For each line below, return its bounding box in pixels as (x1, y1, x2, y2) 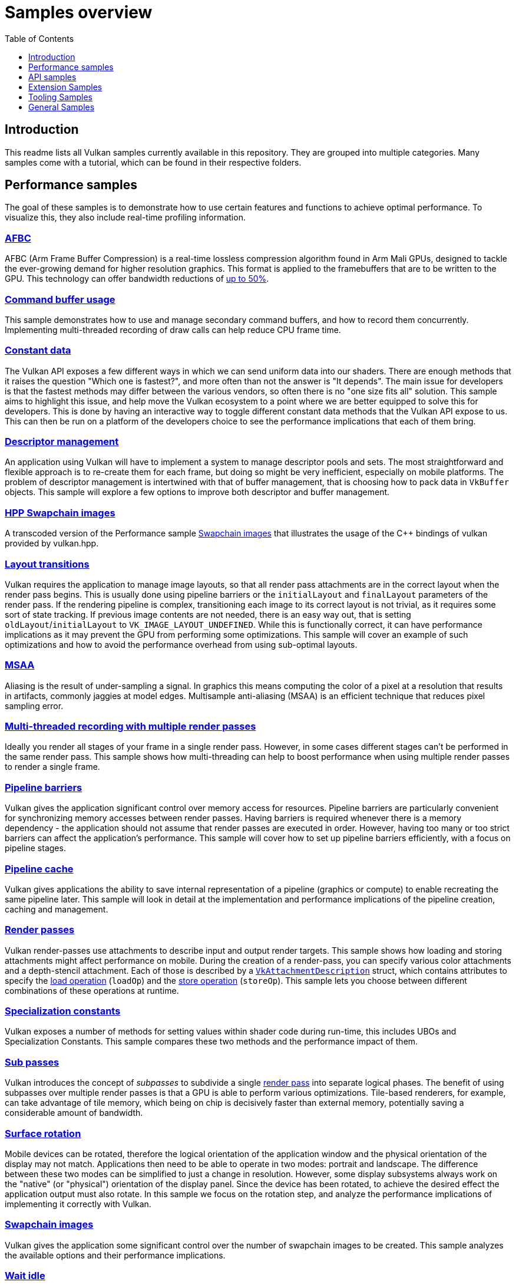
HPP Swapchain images (5, 506, 115, 519)
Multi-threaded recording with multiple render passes (5, 720, 256, 733)
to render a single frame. (5, 762, 100, 772)
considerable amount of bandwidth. (5, 1108, 143, 1118)
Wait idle (5, 1270, 45, 1282)
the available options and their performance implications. (5, 1250, 226, 1260)
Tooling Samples (28, 91, 92, 102)
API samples (28, 71, 77, 82)
